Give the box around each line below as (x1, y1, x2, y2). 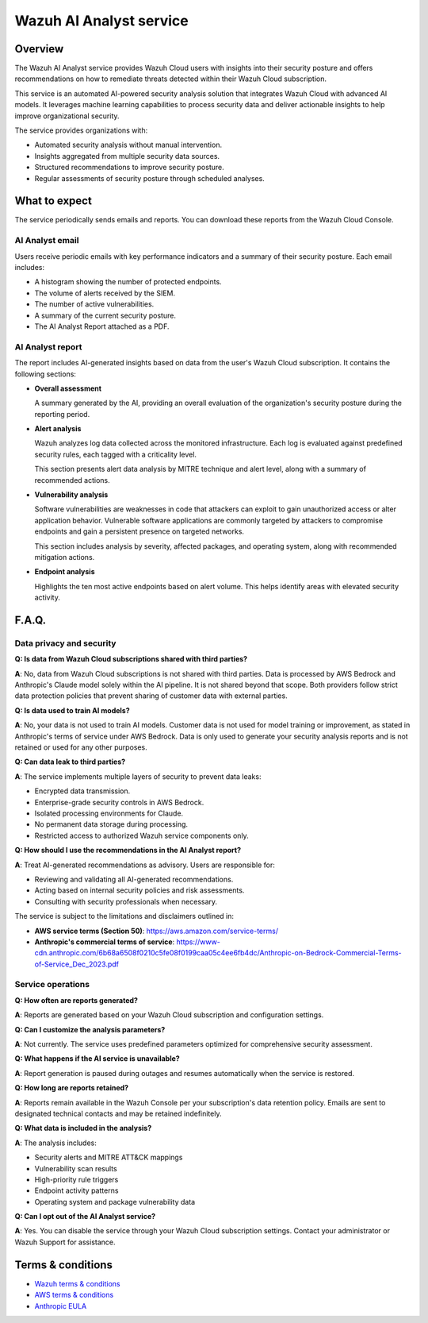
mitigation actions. (34, 552, 95, 561)
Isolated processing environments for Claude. (34, 808, 184, 818)
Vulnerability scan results (34, 1163, 118, 1173)
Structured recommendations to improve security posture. (34, 163, 225, 172)
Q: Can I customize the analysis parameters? (14, 1024, 166, 1034)
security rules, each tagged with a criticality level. (34, 449, 197, 459)
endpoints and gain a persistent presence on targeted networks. (34, 526, 245, 536)
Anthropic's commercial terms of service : (34, 937, 175, 947)
